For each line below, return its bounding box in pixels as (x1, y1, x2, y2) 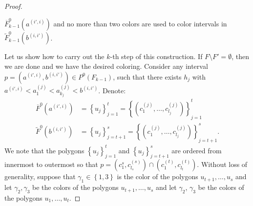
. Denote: (98, 85, 126, 95)
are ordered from (171, 145, 222, 155)
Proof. (4, 1, 22, 11)
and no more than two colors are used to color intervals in (53, 18, 227, 28)
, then (232, 51, 249, 62)
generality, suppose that (4, 171, 76, 182)
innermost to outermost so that (4, 159, 98, 169)
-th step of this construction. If (110, 51, 203, 62)
